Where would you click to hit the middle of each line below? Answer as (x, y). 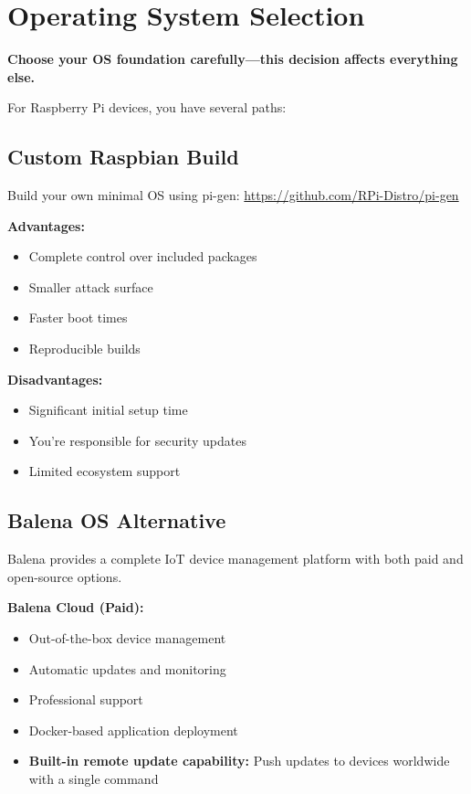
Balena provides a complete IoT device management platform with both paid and (235, 559)
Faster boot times (78, 318)
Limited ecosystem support (105, 471)
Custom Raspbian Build (123, 157)
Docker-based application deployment (133, 730)
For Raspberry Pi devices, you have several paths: (147, 107)
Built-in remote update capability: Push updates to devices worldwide (239, 761)
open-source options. (65, 576)
